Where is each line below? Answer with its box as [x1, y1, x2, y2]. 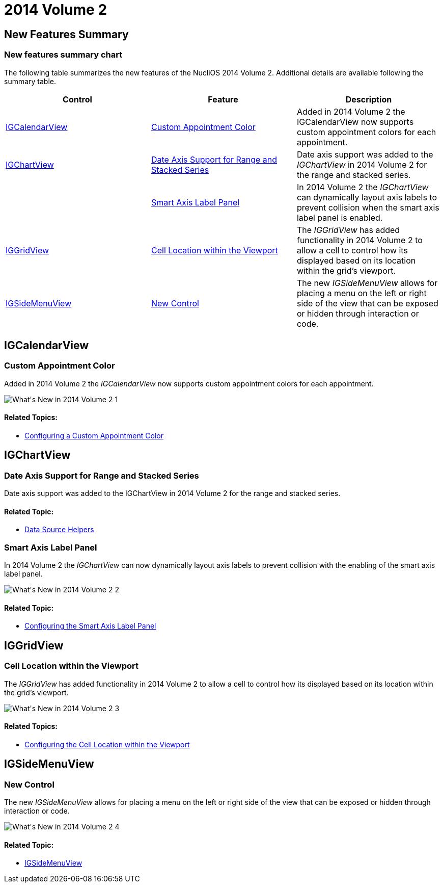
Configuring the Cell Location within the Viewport [24, 740, 190, 749]
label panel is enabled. [296, 212, 383, 223]
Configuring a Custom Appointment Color [24, 431, 163, 440]
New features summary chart [4, 49, 123, 60]
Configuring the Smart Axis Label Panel [24, 621, 156, 631]
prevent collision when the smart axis [296, 202, 439, 213]
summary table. [4, 76, 57, 86]
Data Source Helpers [24, 525, 94, 534]
